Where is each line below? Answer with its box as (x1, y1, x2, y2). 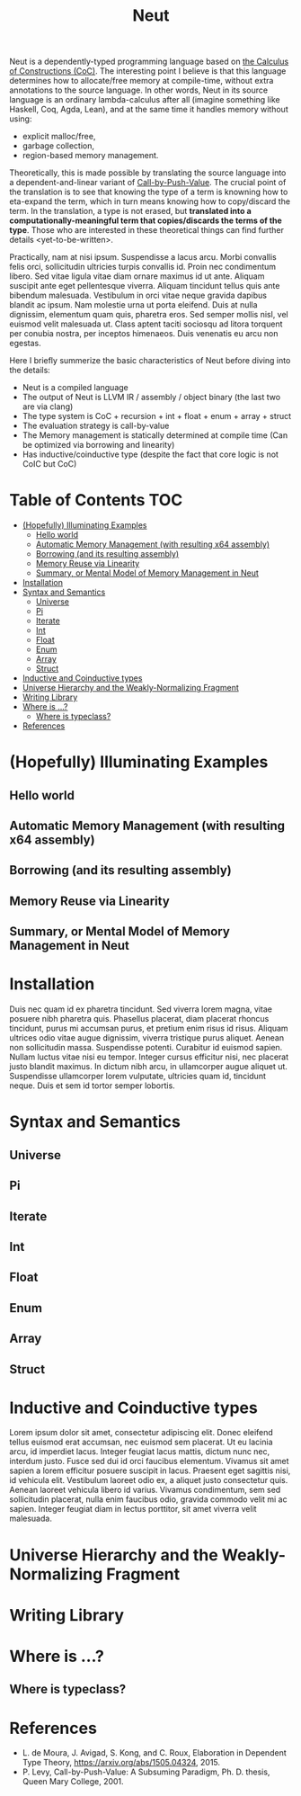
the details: (9, 365, 51, 376)
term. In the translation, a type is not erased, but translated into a (9, 206, 252, 217)
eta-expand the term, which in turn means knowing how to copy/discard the (9, 196, 290, 207)
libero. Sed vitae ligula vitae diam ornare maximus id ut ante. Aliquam (9, 271, 265, 281)
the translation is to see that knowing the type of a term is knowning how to (9, 186, 288, 198)
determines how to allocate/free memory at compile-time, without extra (9, 76, 274, 86)
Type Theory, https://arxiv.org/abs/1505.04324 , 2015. (22, 1757, 221, 1768)
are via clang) (22, 401, 74, 412)
